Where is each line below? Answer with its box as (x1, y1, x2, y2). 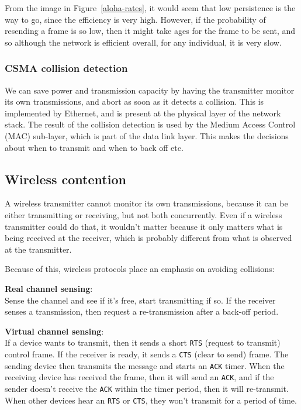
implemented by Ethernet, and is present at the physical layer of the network (5, 106, 281, 119)
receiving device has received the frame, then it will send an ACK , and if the (5, 371, 274, 383)
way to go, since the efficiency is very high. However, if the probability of (5, 13, 266, 25)
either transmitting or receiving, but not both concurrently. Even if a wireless (5, 208, 282, 220)
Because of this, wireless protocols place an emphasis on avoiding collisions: (5, 263, 275, 275)
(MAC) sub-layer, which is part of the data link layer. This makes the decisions (5, 129, 289, 142)
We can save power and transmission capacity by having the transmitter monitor (5, 84, 295, 96)
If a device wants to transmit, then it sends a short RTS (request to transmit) (5, 336, 281, 349)
